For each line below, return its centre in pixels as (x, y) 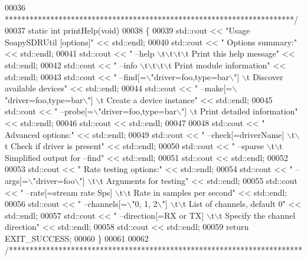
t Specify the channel (257, 215)
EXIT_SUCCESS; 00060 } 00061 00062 (77, 238)
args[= (17, 180)
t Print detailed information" (246, 111)
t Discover (265, 76)
